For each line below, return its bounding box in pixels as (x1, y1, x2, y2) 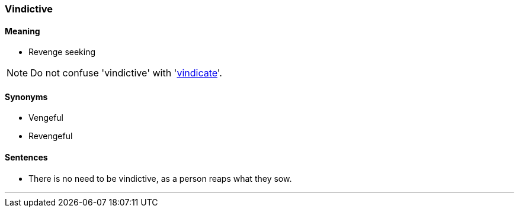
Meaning (5, 25, 40, 36)
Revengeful (28, 131, 73, 142)
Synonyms (5, 91, 48, 102)
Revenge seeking (28, 47, 96, 57)
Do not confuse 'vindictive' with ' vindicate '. (30, 67, 222, 79)
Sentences (5, 152, 48, 163)
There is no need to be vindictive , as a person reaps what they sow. (28, 173, 292, 184)
